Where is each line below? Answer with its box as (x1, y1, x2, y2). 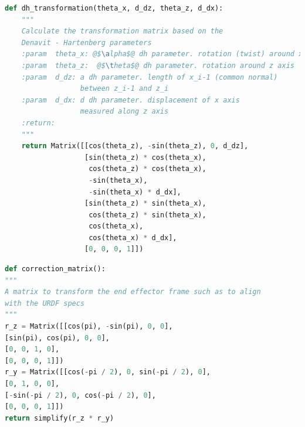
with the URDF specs (5, 299, 85, 308)
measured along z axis (80, 107, 169, 116)
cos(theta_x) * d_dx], (89, 233, 177, 242)
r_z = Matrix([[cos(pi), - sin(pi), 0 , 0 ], (5, 322, 173, 331)
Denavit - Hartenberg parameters (21, 38, 152, 47)
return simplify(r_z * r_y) (5, 414, 114, 422)
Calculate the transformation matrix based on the (21, 27, 223, 36)
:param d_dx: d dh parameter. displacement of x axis (21, 95, 240, 104)
